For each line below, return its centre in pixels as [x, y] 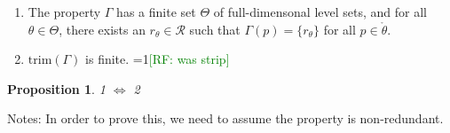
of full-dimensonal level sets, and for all [320, 12]
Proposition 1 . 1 [56, 88]
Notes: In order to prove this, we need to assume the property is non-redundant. [225, 118]
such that [215, 29]
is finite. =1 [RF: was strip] [158, 59]
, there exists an [102, 29]
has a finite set [156, 12]
